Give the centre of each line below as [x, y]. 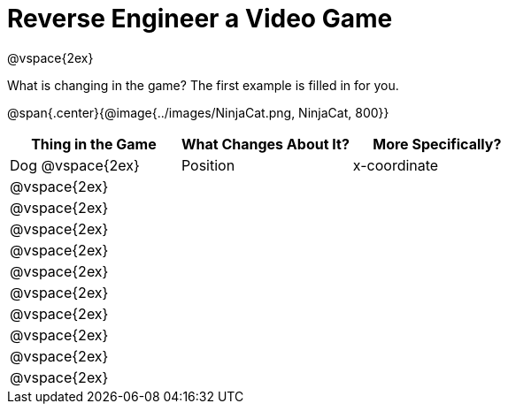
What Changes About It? [265, 144]
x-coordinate [396, 165]
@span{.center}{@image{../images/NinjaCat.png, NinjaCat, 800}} [198, 112]
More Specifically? [437, 144]
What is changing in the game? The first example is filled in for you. [203, 85]
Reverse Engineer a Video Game [200, 19]
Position [208, 165]
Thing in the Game [94, 144]
